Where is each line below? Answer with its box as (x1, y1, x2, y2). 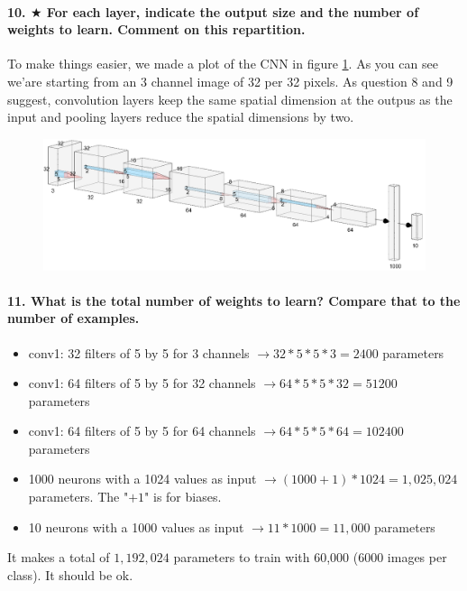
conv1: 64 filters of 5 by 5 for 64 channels (28, 421, 256, 440)
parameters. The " (28, 487, 129, 506)
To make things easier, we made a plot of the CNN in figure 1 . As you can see (7, 54, 438, 73)
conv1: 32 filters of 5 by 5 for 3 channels (28, 343, 250, 362)
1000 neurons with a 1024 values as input (28, 469, 257, 488)
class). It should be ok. (7, 565, 133, 584)
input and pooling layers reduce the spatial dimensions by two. (7, 107, 354, 126)
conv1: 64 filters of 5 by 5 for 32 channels (28, 374, 256, 392)
